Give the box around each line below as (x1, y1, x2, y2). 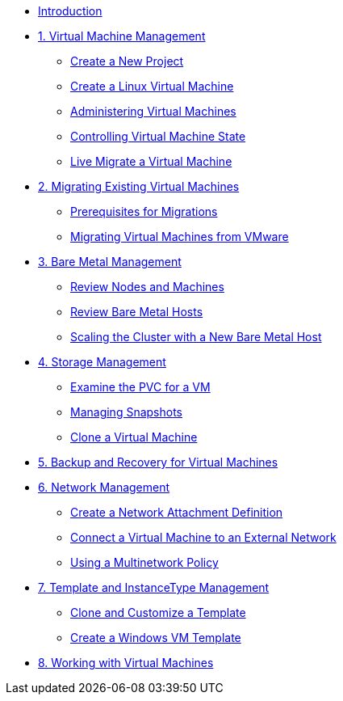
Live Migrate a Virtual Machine (70, 154, 232, 168)
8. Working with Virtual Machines (38, 656, 214, 669)
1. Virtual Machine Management (38, 29, 206, 43)
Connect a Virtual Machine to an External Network (70, 530, 337, 544)
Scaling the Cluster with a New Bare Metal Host (70, 330, 322, 344)
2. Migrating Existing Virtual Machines (38, 179, 240, 193)
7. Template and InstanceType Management (38, 581, 270, 594)
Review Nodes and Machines (70, 280, 224, 293)
